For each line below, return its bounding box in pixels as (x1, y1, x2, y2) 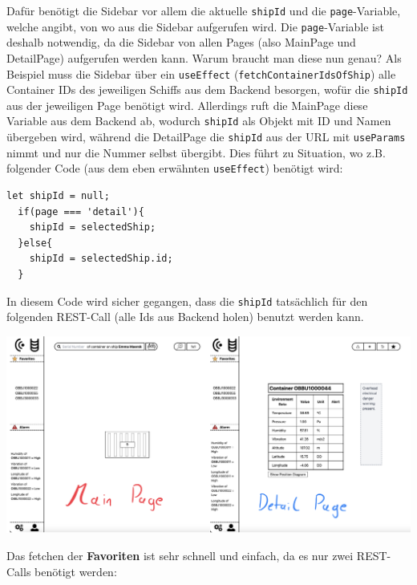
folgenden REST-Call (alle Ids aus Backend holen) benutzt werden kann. (6, 308, 364, 325)
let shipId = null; (6, 189, 110, 201)
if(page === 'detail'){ (18, 205, 144, 217)
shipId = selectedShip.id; (29, 253, 173, 265)
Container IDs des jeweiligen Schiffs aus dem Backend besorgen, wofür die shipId (6, 81, 408, 98)
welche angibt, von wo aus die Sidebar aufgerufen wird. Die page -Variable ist (6, 18, 384, 35)
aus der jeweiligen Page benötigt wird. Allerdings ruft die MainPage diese (6, 96, 368, 113)
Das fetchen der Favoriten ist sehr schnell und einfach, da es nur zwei (6, 546, 354, 563)
